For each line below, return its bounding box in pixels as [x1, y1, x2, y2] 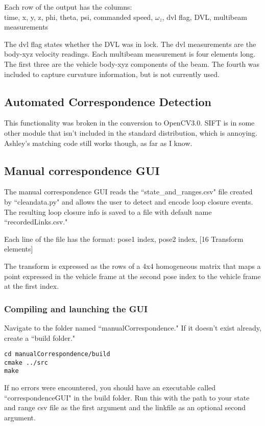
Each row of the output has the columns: [4, 2, 132, 12]
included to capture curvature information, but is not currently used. [4, 68, 220, 79]
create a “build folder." [4, 332, 76, 343]
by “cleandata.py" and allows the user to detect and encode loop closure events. [4, 196, 253, 207]
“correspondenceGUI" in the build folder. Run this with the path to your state [4, 392, 250, 403]
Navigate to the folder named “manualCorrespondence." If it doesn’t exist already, [4, 322, 261, 333]
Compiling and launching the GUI [4, 302, 148, 315]
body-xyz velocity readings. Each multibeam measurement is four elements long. [4, 48, 256, 59]
